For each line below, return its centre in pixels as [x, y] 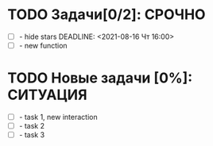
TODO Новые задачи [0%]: [100, 78]
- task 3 [32, 135]
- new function [43, 46]
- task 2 [32, 126]
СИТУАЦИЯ [48, 95]
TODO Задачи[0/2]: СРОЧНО [106, 15]
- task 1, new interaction [58, 117]
